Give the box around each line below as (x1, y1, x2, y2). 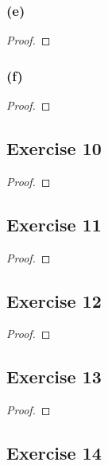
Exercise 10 (6, 136, 102, 161)
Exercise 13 (6, 364, 102, 389)
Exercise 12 (6, 288, 102, 313)
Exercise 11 (6, 212, 102, 236)
